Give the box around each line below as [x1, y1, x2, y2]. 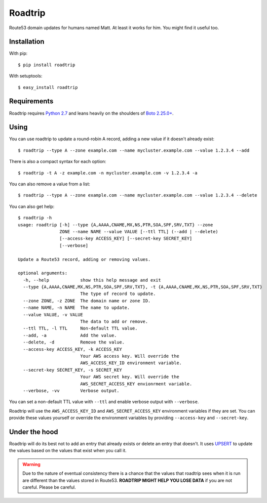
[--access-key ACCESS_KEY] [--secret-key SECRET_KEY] [59, 236, 192, 242]
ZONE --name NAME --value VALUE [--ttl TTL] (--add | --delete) [59, 229, 219, 234]
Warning [22, 461, 40, 467]
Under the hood [9, 427, 59, 436]
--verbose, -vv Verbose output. [23, 388, 119, 393]
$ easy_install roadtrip [18, 84, 78, 90]
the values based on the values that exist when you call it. [9, 448, 127, 454]
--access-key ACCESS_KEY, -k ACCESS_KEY [23, 346, 122, 352]
